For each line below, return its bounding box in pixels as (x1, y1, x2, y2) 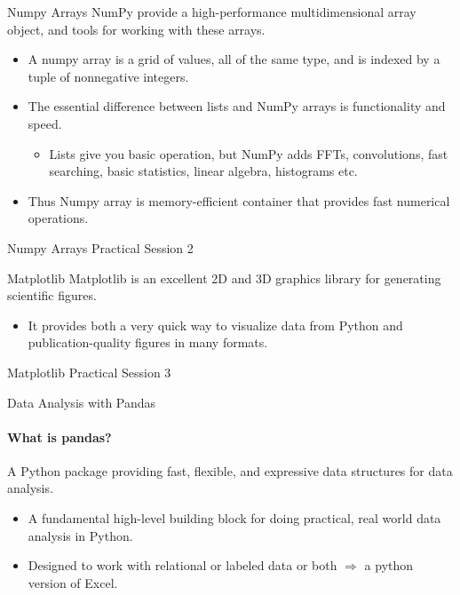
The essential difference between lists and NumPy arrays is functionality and (28, 97, 446, 115)
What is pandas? (7, 427, 112, 446)
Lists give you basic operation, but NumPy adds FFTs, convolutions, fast (49, 144, 448, 163)
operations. (28, 209, 89, 227)
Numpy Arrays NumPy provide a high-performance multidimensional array (7, 3, 416, 20)
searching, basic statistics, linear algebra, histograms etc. (49, 162, 358, 180)
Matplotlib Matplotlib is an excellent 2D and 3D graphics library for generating (7, 268, 441, 287)
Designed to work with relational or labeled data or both (28, 556, 337, 575)
